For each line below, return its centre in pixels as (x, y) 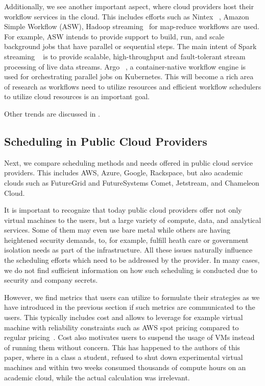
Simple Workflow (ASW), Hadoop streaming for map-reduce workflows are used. (132, 26)
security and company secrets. (51, 280)
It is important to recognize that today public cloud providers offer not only (123, 210)
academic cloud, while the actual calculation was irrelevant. (97, 377)
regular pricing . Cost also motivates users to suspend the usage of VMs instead (129, 337)
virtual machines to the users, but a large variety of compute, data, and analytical (133, 220)
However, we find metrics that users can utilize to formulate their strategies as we (132, 297)
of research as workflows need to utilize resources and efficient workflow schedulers (133, 86)
